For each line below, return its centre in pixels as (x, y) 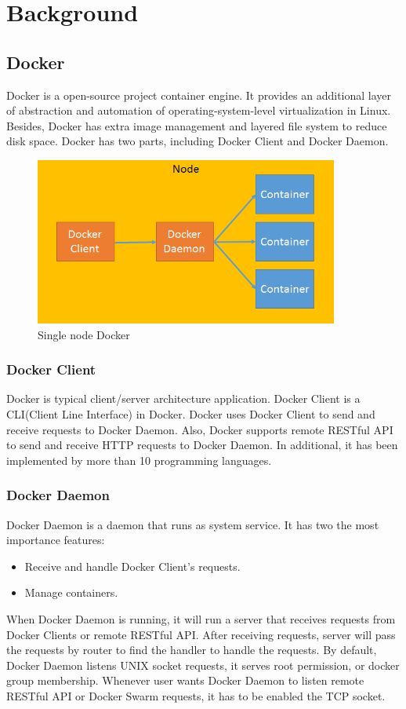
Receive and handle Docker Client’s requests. (132, 566)
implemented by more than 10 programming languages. (139, 460)
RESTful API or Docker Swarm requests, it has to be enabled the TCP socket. (196, 695)
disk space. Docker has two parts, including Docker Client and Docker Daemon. (198, 141)
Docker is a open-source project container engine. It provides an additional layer (199, 95)
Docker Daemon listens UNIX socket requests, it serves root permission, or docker (203, 665)
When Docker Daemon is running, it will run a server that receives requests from (201, 618)
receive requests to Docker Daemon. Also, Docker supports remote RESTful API (200, 429)
